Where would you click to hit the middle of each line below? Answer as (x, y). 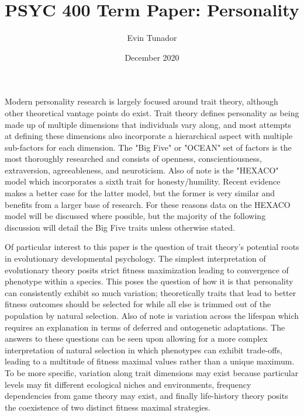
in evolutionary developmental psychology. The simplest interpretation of (135, 258)
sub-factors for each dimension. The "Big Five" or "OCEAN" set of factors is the (148, 147)
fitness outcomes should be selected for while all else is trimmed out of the (138, 304)
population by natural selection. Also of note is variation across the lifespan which (152, 315)
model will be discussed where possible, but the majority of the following (135, 216)
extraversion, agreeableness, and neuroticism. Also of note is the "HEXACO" (142, 170)
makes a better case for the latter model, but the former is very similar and (140, 193)
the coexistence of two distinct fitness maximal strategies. (108, 407)
